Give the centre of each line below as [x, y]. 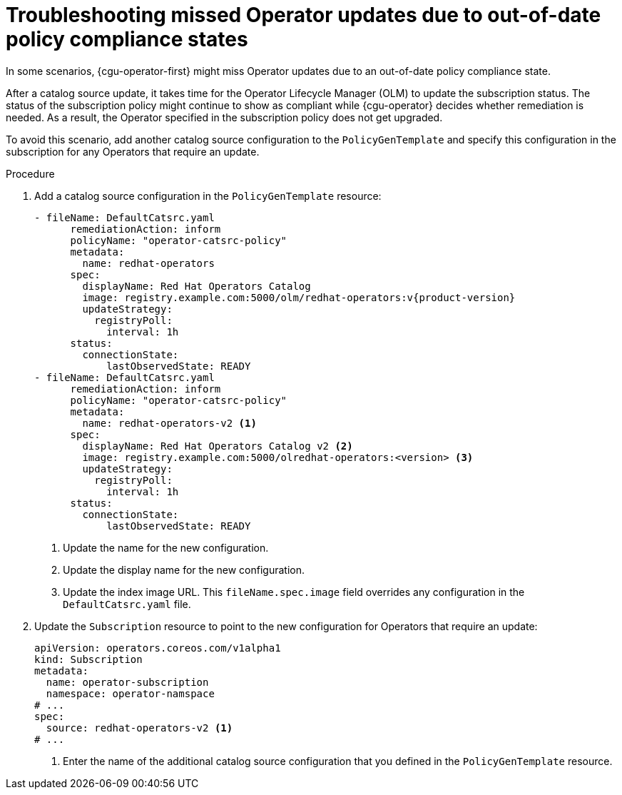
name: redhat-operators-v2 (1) [169, 423]
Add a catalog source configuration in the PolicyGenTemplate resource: [208, 196]
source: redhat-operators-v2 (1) [139, 728]
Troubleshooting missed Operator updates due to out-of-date [304, 15]
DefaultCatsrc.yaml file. [127, 604]
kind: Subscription [88, 659]
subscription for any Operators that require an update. [133, 151]
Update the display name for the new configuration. [184, 569]
